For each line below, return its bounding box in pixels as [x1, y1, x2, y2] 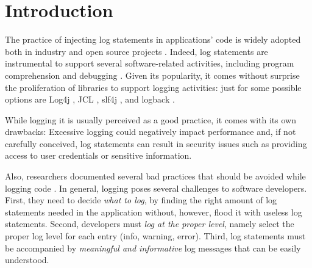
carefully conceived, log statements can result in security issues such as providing [5, 137, 307, 150]
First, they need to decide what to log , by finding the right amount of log [5, 194, 277, 206]
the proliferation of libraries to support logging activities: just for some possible [5, 81, 302, 93]
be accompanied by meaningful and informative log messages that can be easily [5, 241, 301, 254]
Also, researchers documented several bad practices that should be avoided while [5, 170, 306, 183]
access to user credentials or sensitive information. [5, 149, 192, 162]
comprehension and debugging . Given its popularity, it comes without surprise [5, 68, 300, 81]
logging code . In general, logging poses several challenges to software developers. [5, 181, 307, 194]
